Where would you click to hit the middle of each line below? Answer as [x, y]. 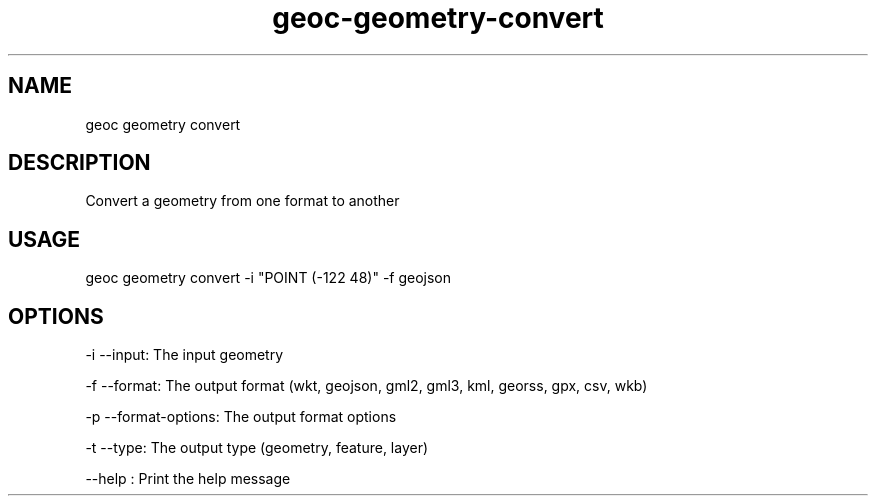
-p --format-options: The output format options [241, 417]
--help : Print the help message [188, 479]
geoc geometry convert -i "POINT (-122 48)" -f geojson [268, 278]
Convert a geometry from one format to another [242, 201]
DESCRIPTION [79, 163]
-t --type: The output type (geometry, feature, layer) [257, 448]
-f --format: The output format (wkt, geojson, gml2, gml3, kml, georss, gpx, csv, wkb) [366, 386]
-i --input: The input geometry [184, 355]
